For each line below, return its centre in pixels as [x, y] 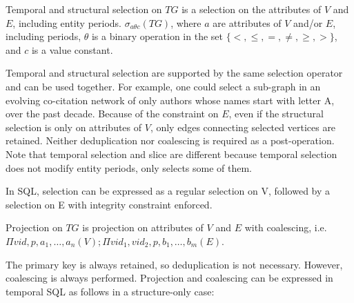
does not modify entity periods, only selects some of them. [129, 167]
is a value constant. [72, 49]
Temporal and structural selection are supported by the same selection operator [174, 73]
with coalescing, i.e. [286, 227]
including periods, [43, 36]
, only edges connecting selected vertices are [243, 127]
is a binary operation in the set [157, 36]
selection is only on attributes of [74, 127]
